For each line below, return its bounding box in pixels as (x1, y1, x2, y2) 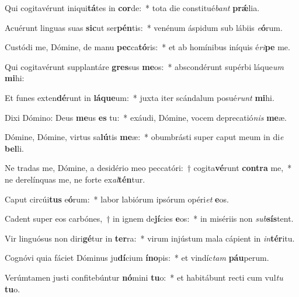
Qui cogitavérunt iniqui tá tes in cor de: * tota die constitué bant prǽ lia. (5, 2, 260, 13)
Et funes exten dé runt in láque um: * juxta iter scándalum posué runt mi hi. (5, 91, 274, 103)
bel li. (5, 142, 24, 154)
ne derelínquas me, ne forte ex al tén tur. (5, 173, 145, 185)
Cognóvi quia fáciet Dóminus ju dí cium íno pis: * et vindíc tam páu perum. (5, 251, 269, 264)
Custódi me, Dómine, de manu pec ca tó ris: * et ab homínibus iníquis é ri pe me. (5, 41, 290, 53)
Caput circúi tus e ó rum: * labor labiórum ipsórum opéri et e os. (5, 193, 229, 205)
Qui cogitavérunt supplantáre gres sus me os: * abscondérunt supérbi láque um (5, 60, 284, 72)
